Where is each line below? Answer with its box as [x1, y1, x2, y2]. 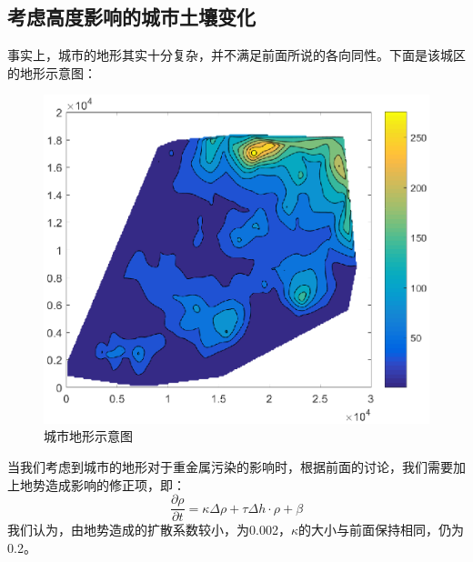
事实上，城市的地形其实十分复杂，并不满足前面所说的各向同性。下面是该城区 [7, 45, 466, 65]
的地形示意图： [7, 63, 96, 82]
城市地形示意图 [44, 427, 133, 446]
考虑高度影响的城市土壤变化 [7, 3, 256, 31]
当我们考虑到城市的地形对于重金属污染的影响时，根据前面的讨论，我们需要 [7, 457, 453, 476]
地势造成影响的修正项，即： [19, 475, 186, 494]
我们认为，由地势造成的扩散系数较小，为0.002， [7, 520, 291, 539]
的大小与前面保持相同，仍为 [297, 520, 464, 539]
